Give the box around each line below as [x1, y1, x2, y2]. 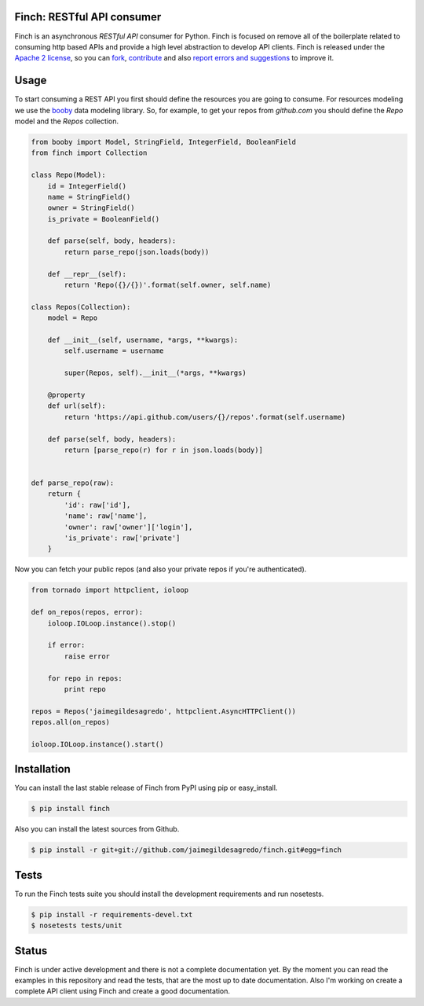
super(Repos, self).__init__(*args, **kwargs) [64, 369, 247, 377]
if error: [47, 641, 86, 650]
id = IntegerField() [47, 182, 127, 190]
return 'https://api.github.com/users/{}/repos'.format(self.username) [64, 413, 346, 421]
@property [47, 390, 86, 399]
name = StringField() [47, 193, 131, 201]
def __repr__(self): [47, 270, 127, 278]
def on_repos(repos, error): [31, 608, 144, 617]
